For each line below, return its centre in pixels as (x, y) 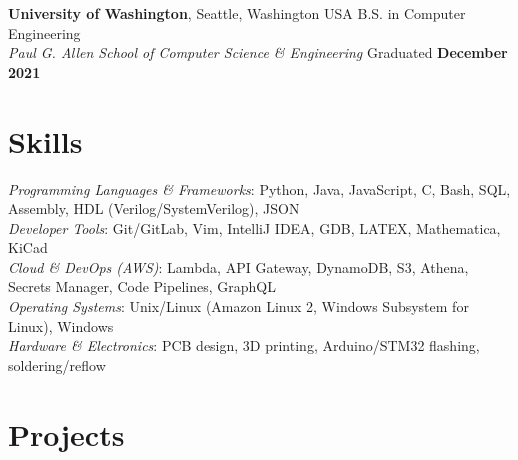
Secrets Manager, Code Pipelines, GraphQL (142, 286)
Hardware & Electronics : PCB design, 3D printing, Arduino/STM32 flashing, (244, 345)
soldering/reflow (57, 364)
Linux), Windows (61, 325)
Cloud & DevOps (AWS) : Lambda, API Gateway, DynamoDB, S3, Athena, (238, 266)
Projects (66, 433)
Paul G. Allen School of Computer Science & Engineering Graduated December (258, 52)
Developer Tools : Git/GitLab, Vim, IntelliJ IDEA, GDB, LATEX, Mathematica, (254, 227)
